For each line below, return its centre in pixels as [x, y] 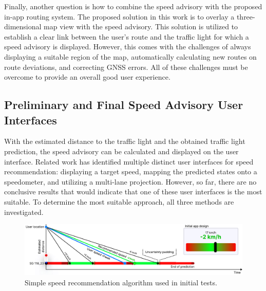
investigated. [24, 212]
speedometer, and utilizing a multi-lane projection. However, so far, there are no [130, 181]
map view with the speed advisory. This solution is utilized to [141, 26]
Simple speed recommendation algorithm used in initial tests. [121, 282]
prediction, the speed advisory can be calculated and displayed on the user [121, 151]
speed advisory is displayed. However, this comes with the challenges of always [128, 47]
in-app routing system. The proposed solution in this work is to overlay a [119, 16]
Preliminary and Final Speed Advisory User [124, 105]
